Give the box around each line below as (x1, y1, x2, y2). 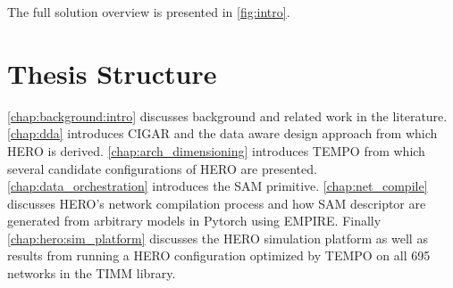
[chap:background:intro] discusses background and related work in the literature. (7, 106, 448, 125)
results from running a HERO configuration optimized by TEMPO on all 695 (7, 246, 431, 265)
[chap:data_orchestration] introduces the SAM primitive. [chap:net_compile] (7, 177, 428, 195)
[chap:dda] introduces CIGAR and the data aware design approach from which (7, 124, 438, 143)
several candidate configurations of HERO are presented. (7, 159, 317, 177)
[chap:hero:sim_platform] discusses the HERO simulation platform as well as (7, 228, 428, 247)
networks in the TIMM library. (7, 264, 176, 283)
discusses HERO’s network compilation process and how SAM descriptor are (7, 193, 426, 212)
